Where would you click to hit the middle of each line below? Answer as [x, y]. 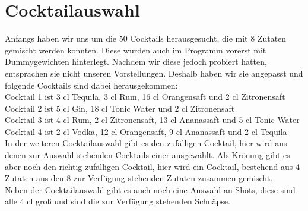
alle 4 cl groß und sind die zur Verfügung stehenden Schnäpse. [118, 201]
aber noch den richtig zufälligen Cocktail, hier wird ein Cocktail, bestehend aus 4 [152, 166]
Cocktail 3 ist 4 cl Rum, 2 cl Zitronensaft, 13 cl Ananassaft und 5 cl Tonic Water [152, 120]
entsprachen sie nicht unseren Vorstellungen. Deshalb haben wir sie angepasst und [154, 73]
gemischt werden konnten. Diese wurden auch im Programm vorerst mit [136, 50]
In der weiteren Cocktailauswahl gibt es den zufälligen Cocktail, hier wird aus [146, 143]
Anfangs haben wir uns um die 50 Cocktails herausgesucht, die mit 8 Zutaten [146, 38]
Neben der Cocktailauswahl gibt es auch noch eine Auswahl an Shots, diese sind [150, 189]
